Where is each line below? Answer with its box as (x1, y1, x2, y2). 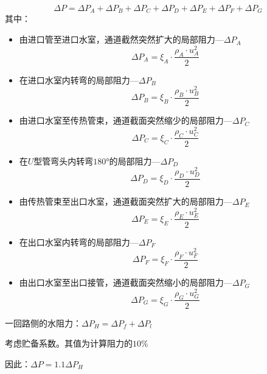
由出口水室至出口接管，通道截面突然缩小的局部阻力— (19, 276, 232, 289)
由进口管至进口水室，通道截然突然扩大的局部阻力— (19, 33, 224, 46)
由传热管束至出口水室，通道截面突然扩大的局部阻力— (19, 195, 232, 208)
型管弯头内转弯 (33, 154, 94, 167)
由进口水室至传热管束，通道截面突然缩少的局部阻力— (19, 114, 232, 127)
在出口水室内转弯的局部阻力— (19, 235, 139, 248)
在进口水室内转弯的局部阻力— (19, 73, 139, 86)
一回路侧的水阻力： (5, 316, 81, 329)
